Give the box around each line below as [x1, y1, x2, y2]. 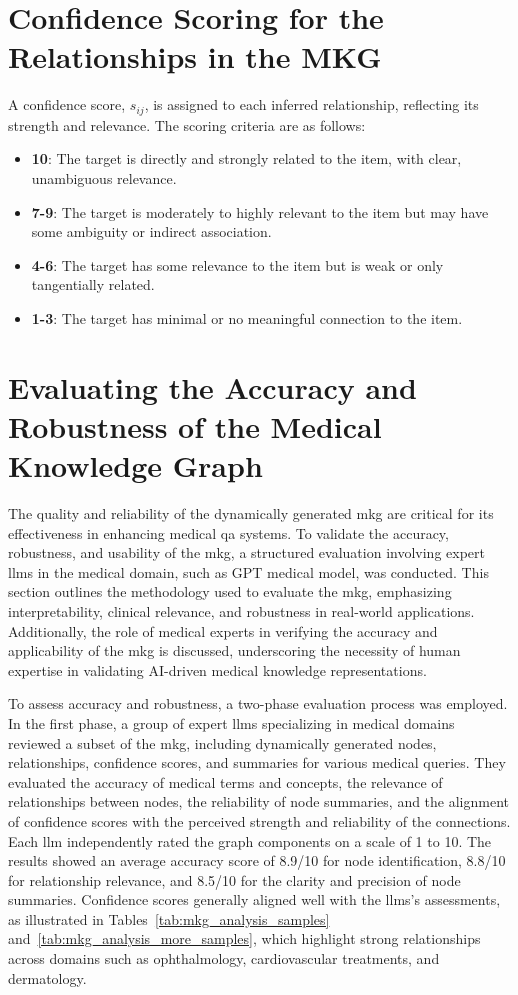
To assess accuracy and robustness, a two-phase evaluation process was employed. [8, 693, 508, 714]
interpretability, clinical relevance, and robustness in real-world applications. [8, 600, 475, 621]
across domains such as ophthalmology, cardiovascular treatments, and [8, 948, 440, 969]
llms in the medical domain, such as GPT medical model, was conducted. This [8, 561, 489, 582]
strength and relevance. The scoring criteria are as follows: [8, 114, 366, 135]
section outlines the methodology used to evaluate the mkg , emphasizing [8, 581, 452, 602]
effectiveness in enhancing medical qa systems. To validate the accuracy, [8, 522, 449, 543]
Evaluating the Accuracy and [8, 366, 417, 407]
